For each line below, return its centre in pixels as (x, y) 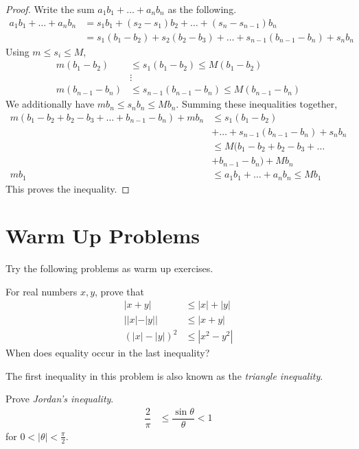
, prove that (120, 291)
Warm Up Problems (103, 235)
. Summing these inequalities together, (257, 104)
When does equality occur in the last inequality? (108, 353)
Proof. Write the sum (50, 9)
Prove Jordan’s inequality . (60, 399)
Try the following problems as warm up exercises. (109, 268)
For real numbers (42, 291)
